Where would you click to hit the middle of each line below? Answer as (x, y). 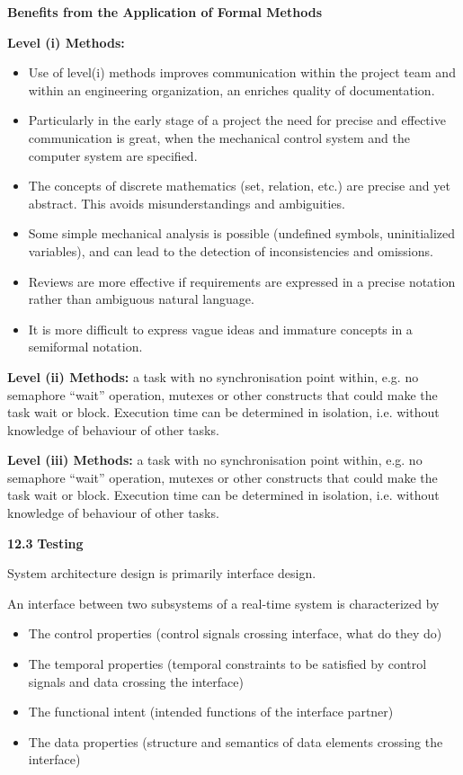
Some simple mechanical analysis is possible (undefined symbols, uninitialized (242, 233)
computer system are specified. (113, 155)
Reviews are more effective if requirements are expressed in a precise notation (242, 281)
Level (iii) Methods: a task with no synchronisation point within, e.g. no (215, 460)
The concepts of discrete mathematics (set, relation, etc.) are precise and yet (239, 186)
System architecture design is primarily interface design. (162, 573)
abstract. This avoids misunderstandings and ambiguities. (187, 203)
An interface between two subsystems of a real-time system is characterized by (223, 603)
